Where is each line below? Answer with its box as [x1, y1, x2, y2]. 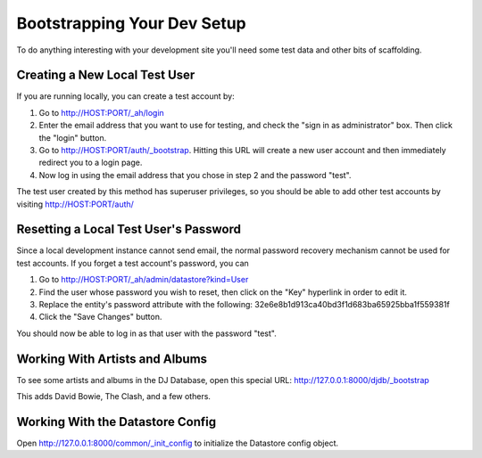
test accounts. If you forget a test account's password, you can [16, 258, 249, 268]
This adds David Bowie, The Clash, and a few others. [16, 391, 212, 402]
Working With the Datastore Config [16, 414, 217, 429]
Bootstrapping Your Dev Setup [16, 13, 246, 33]
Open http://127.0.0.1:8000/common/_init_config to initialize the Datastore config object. [16, 438, 339, 449]
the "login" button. [38, 132, 107, 143]
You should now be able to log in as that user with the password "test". [16, 328, 277, 339]
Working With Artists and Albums [16, 351, 208, 366]
